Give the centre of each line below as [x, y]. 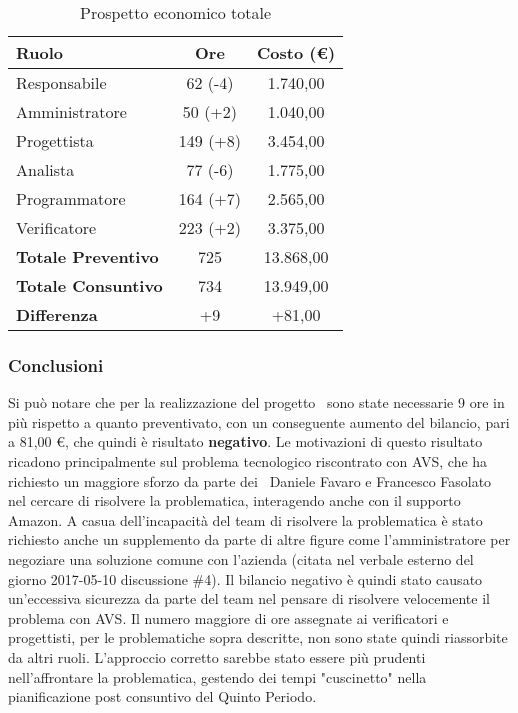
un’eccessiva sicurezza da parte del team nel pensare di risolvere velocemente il [249, 598]
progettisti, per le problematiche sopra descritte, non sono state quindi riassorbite [258, 637]
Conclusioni [56, 364]
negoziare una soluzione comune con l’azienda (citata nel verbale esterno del [241, 558]
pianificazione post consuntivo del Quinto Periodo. [162, 696]
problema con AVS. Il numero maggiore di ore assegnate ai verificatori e [228, 617]
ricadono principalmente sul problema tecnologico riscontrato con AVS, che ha [248, 461]
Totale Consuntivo [89, 285]
